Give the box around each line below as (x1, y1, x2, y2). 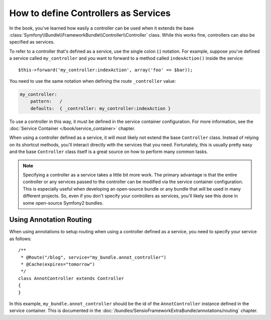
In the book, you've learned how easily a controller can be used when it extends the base (9, 25, 194, 31)
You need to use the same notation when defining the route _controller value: (9, 78, 176, 84)
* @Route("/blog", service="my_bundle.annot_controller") (21, 254, 167, 260)
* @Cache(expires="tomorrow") (21, 261, 95, 267)
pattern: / (30, 98, 63, 104)
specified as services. (9, 39, 55, 45)
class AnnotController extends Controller (18, 275, 124, 281)
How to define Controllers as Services (9, 8, 171, 19)
